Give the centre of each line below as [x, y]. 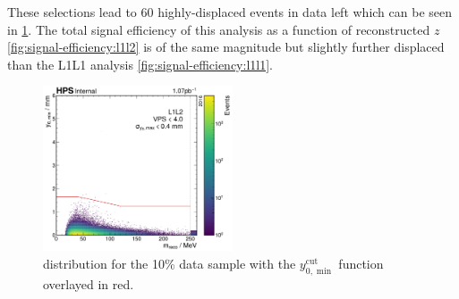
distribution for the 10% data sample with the [170, 263]
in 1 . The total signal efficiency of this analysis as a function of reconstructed [219, 29]
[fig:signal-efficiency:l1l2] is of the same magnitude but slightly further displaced [226, 47]
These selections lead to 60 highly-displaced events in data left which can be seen [230, 12]
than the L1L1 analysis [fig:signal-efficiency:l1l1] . [140, 64]
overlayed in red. [89, 283]
